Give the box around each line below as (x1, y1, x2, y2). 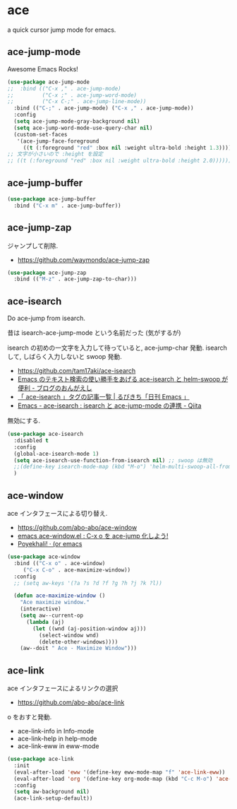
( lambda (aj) (25, 618, 65, 625)
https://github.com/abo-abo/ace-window (17, 524, 138, 531)
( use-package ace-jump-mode (7, 78, 90, 85)
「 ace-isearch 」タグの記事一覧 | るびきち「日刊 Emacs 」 (17, 393, 190, 401)
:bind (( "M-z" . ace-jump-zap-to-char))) (13, 276, 138, 283)
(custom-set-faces (13, 131, 68, 138)
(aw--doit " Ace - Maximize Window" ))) (20, 645, 138, 652)
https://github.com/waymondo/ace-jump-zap (17, 255, 150, 264)
